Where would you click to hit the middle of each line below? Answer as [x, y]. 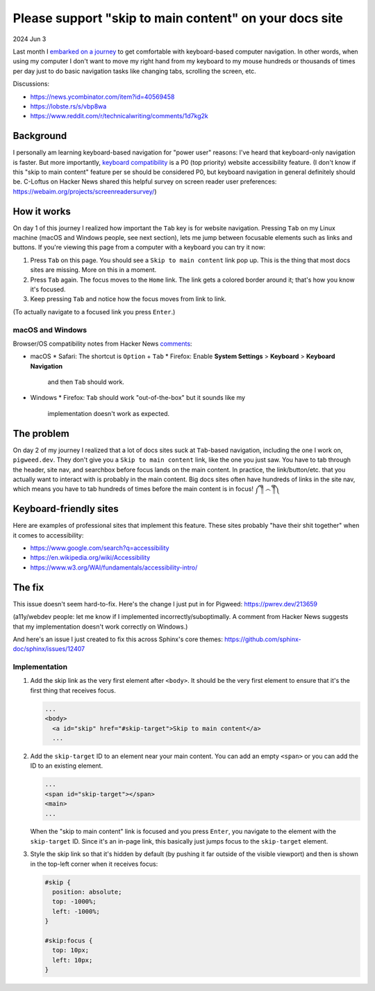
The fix [28, 587]
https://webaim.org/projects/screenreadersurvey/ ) [85, 191]
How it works [42, 211]
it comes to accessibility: [48, 535]
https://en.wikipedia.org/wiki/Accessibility [90, 558]
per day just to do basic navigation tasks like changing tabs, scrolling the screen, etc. [134, 71]
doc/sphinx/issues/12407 [49, 649]
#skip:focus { [69, 940]
